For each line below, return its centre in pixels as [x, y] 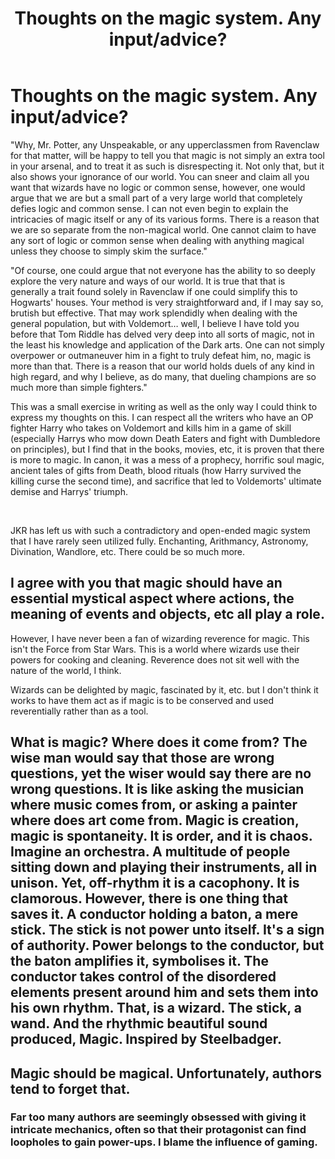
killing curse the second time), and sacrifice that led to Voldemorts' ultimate [166, 481]
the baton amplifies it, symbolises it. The [139, 961]
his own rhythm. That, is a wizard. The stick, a [156, 1008]
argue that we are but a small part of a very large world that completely [156, 198]
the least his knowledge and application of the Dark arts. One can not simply [167, 344]
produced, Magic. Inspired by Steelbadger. [146, 1039]
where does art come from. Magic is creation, [155, 820]
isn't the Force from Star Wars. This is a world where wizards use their [155, 649]
